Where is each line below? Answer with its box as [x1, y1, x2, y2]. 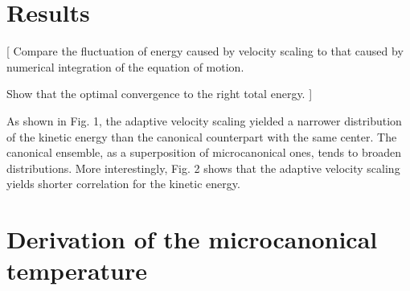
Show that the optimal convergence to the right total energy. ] [6, 85, 313, 102]
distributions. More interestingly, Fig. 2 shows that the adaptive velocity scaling [6, 159, 400, 176]
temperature [6, 254, 148, 287]
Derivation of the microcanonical [6, 223, 378, 256]
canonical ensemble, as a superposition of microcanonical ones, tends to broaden [6, 144, 401, 161]
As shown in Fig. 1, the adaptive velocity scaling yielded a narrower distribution [6, 112, 402, 129]
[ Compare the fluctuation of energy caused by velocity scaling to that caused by [6, 43, 404, 59]
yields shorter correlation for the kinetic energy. [6, 175, 240, 192]
